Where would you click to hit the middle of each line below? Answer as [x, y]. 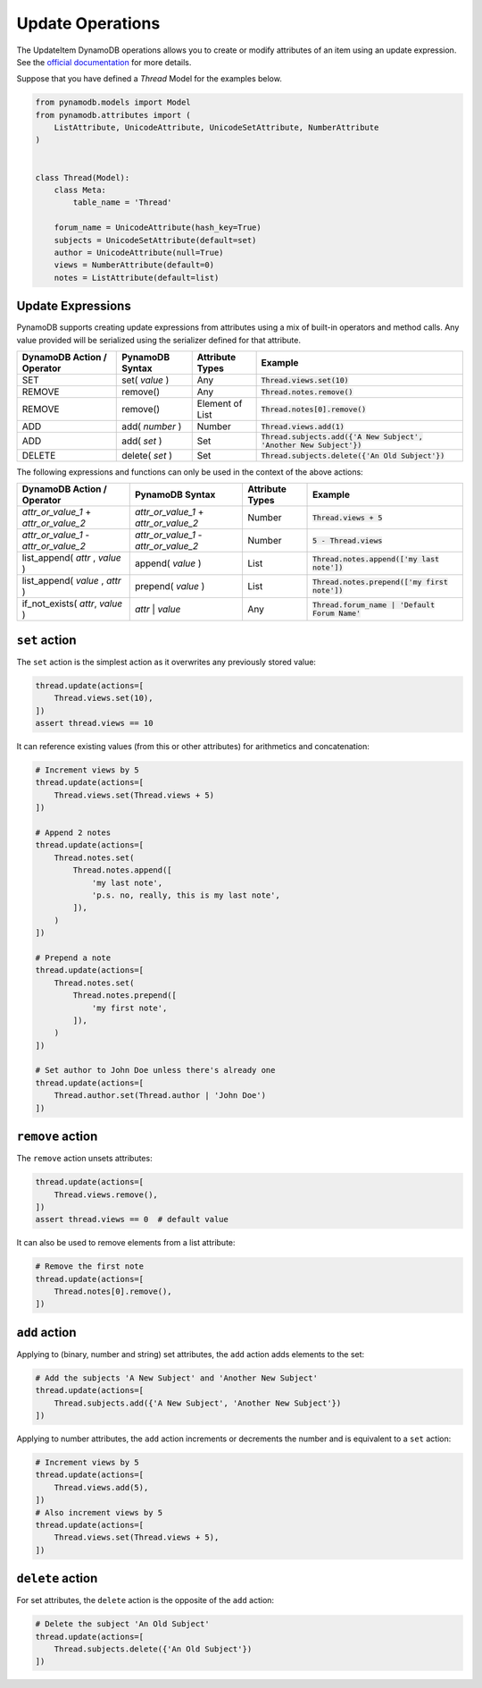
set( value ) [145, 380]
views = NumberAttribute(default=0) [134, 265]
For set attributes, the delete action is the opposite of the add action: [145, 1600]
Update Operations [88, 23]
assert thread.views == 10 [94, 723]
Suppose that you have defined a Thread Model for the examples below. [150, 79]
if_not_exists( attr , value [72, 603]
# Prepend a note [73, 958]
